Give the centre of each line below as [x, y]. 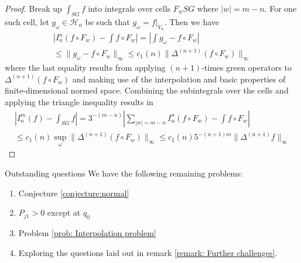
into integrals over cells [129, 8]
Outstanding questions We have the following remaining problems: [124, 173]
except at [64, 212]
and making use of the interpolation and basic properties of [179, 79]
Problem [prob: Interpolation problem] [87, 232]
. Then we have [191, 21]
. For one [281, 8]
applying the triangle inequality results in [79, 102]
